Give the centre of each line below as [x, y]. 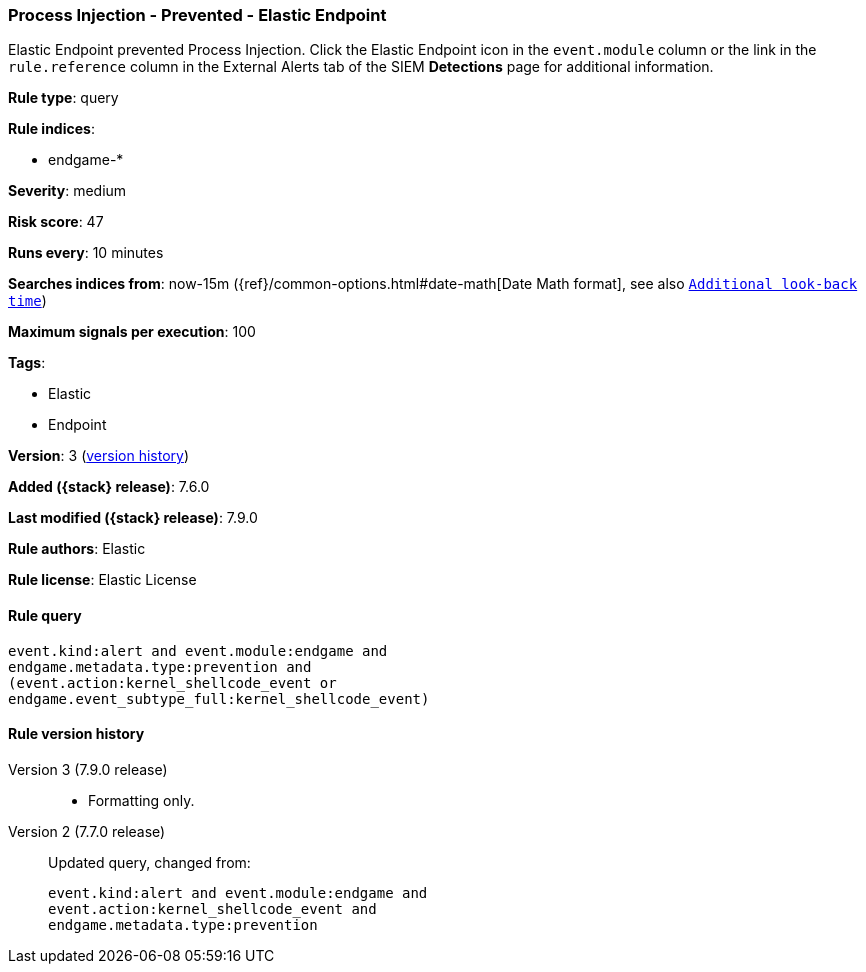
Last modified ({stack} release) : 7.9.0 [133, 518]
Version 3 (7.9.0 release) [88, 769]
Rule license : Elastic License [102, 580]
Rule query [45, 615]
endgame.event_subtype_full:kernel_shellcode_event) [219, 698]
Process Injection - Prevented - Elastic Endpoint [197, 15]
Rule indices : [51, 129]
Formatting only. [141, 800]
